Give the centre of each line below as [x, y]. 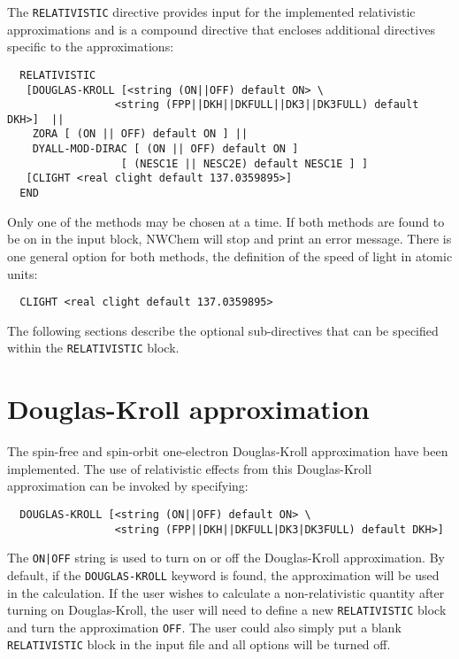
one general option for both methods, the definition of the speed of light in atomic [230, 256]
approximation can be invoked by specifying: [128, 486]
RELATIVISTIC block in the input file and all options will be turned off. [199, 644]
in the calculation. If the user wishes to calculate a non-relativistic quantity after [226, 592]
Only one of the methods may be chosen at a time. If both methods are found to [226, 221]
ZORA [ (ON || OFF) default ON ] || [140, 134]
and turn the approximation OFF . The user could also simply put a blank [204, 627]
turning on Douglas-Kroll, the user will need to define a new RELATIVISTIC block [227, 610]
